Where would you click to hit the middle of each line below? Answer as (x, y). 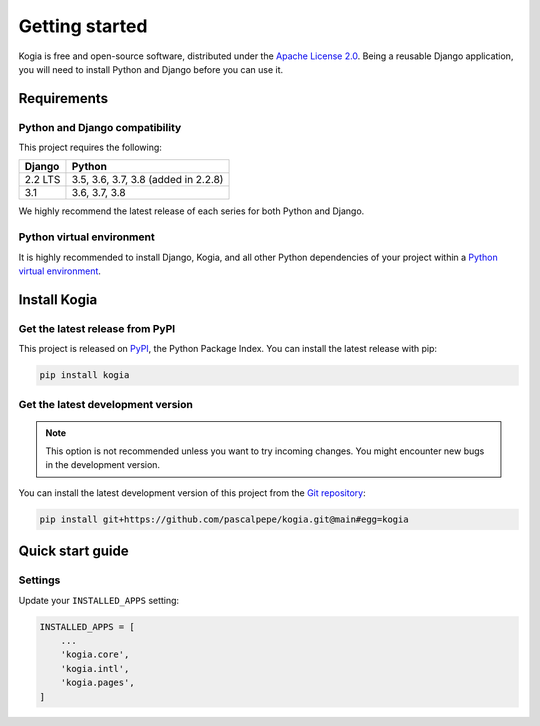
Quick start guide (73, 551)
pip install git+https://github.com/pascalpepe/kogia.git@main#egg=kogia (224, 519)
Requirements (63, 98)
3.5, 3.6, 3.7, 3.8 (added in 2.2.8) (147, 180)
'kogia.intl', (95, 668)
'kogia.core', (95, 654)
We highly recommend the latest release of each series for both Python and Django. (191, 211)
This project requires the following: (90, 147)
